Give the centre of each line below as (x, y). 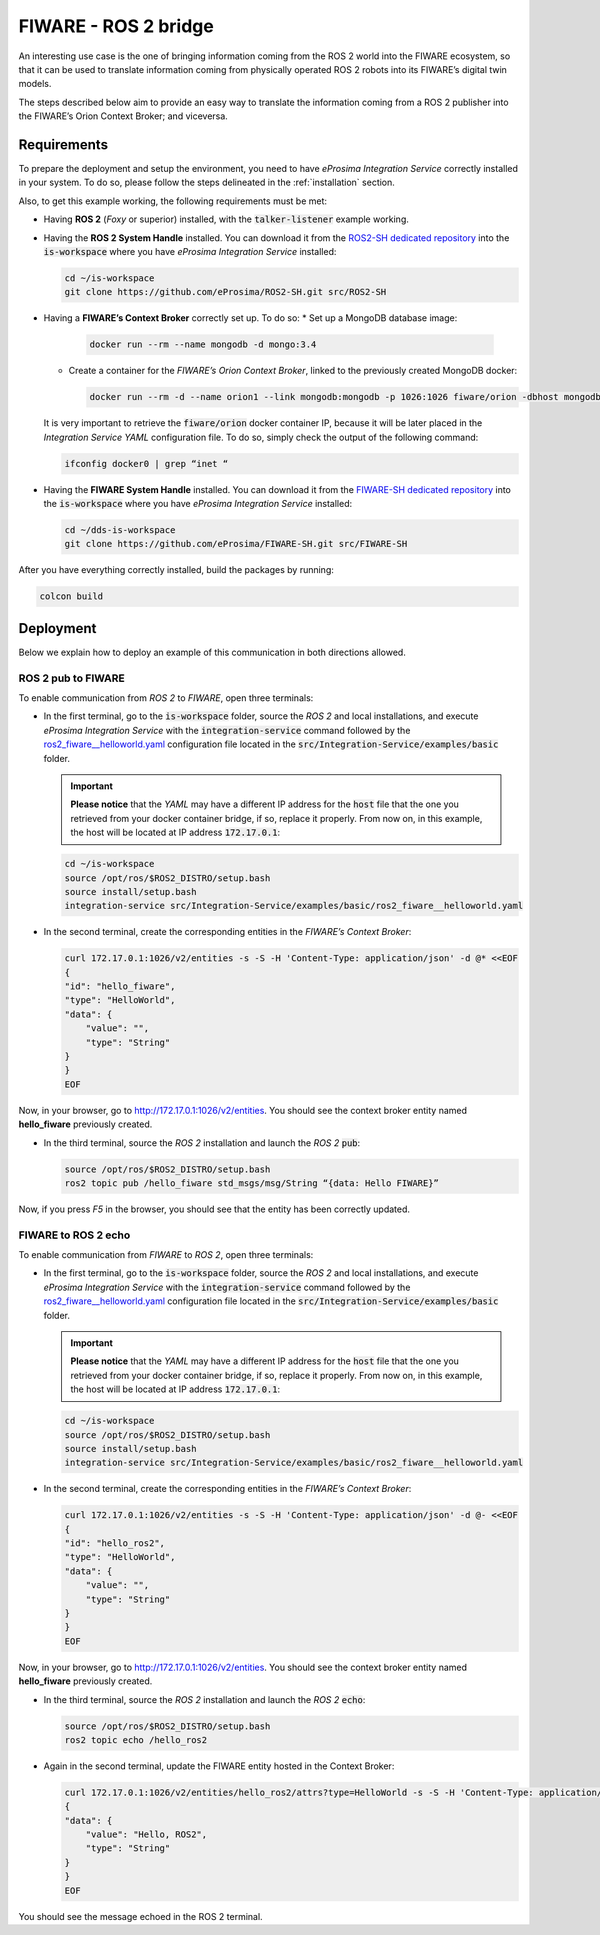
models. (35, 84)
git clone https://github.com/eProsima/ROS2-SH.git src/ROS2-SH (225, 292)
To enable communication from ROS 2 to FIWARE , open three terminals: (166, 698)
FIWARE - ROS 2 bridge (116, 26)
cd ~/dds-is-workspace (120, 530)
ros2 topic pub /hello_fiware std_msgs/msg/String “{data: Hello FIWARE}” (252, 1183)
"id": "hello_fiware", (120, 986)
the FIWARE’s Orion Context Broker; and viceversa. (123, 116)
